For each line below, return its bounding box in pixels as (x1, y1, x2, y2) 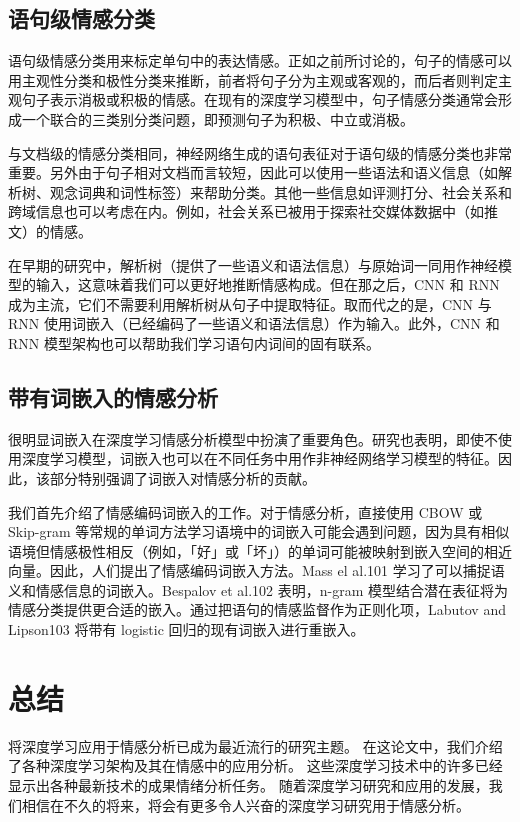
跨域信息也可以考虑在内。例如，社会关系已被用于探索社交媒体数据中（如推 (8, 201, 498, 222)
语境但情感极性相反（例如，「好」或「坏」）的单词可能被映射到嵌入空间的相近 (8, 540, 512, 561)
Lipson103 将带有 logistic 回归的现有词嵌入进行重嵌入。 (8, 619, 365, 640)
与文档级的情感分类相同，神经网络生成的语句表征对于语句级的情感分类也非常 (8, 142, 512, 163)
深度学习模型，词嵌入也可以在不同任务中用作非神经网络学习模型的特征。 (21, 448, 498, 469)
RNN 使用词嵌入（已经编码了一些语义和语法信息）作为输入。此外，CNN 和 (8, 313, 500, 334)
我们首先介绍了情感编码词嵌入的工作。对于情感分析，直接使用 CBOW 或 (8, 501, 483, 522)
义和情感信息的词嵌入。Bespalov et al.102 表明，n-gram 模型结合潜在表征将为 (8, 579, 509, 600)
